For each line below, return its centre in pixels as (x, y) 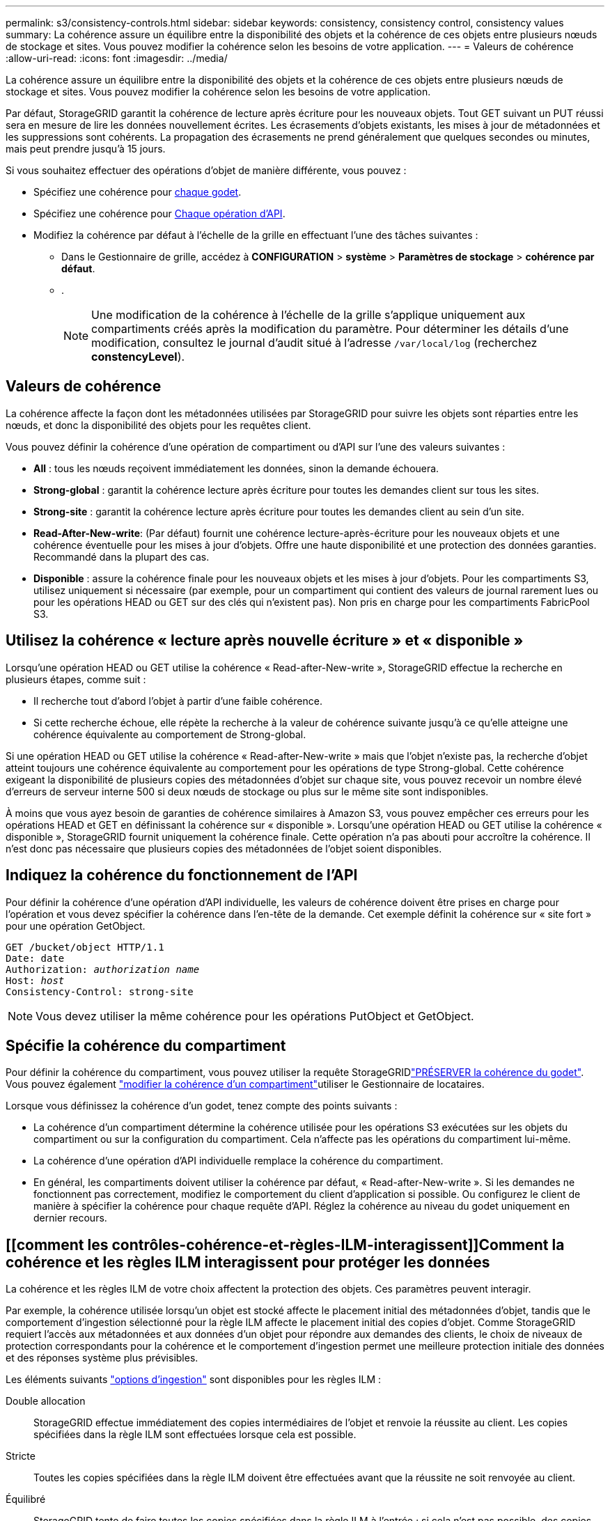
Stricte (21, 1456)
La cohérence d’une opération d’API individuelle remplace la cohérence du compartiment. (238, 1161)
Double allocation (46, 1401)
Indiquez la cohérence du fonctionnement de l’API (182, 875)
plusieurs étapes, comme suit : (76, 679)
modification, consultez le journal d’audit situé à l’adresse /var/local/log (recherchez (314, 343)
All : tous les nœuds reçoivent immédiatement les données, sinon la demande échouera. (236, 468)
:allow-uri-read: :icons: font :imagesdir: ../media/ (117, 58)
